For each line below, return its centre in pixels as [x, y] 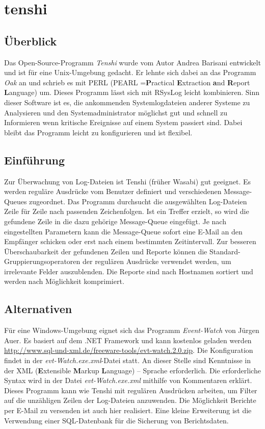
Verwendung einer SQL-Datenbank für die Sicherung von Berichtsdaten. [116, 420]
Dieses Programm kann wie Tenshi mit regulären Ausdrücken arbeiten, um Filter [131, 390]
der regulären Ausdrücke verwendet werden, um [157, 261]
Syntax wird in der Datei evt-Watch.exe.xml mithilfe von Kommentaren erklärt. [128, 380]
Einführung [35, 160]
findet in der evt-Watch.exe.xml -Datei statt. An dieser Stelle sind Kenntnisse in [127, 360]
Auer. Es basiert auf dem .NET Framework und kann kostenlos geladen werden [128, 340]
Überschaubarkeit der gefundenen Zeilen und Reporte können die [106, 251]
